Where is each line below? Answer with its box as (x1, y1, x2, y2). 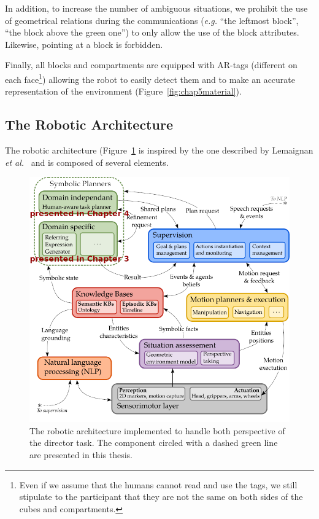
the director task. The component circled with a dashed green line (29, 436, 278, 449)
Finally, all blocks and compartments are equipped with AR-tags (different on (5, 58, 298, 71)
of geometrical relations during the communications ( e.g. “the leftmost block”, (5, 14, 299, 26)
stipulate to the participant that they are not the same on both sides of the (19, 490, 303, 503)
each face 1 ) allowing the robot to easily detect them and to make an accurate (5, 71, 295, 85)
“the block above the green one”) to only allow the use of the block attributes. (5, 26, 299, 39)
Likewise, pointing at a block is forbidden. (5, 37, 163, 50)
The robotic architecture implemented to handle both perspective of (29, 424, 285, 437)
